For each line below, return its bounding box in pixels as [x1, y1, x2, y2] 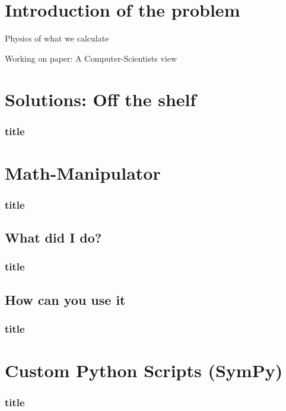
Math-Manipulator [5, 160, 161, 184]
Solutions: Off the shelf [5, 87, 196, 111]
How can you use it [5, 290, 126, 308]
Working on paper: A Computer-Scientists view [5, 52, 177, 64]
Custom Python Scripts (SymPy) [5, 358, 283, 383]
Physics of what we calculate [5, 32, 109, 44]
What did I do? [5, 228, 102, 247]
